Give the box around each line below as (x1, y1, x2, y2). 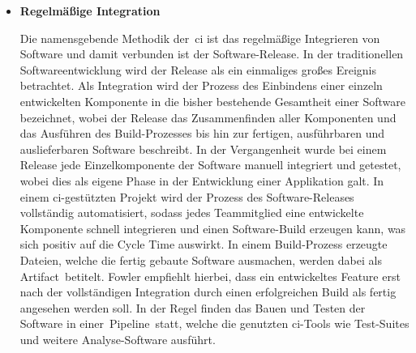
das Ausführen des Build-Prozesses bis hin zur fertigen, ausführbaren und (19, 125, 385, 142)
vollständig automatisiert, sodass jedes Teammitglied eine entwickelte (19, 204, 364, 221)
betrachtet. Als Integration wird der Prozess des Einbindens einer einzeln (19, 77, 383, 94)
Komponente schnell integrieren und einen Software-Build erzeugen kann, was (19, 219, 406, 236)
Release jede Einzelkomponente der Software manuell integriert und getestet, (19, 156, 401, 173)
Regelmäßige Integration (19, 2, 161, 19)
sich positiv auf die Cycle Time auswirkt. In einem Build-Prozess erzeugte (19, 236, 388, 253)
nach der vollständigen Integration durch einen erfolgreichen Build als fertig (19, 283, 397, 300)
